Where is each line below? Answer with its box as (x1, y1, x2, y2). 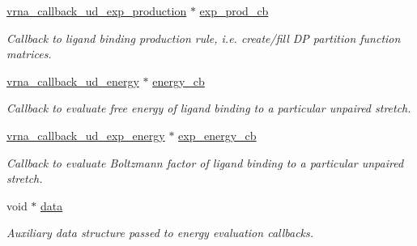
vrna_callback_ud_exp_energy (6, 126, 165, 143)
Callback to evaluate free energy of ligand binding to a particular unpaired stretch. (6, 100, 411, 117)
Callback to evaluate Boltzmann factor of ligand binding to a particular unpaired (6, 154, 404, 171)
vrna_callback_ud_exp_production (6, 2, 187, 19)
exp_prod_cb (199, 2, 269, 19)
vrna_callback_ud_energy (6, 72, 139, 89)
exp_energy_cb (178, 126, 257, 143)
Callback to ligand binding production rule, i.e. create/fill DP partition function (6, 29, 401, 46)
